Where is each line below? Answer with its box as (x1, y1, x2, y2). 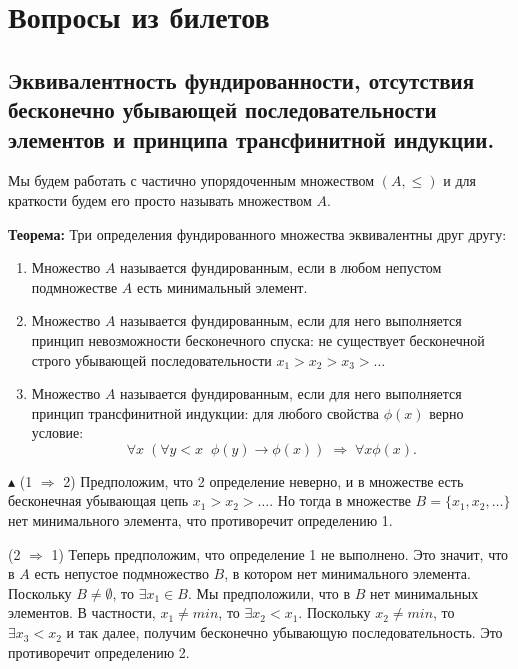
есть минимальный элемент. (136, 276, 308, 297)
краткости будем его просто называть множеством (8, 189, 312, 210)
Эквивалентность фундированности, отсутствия (8, 64, 475, 95)
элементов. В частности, (8, 602, 156, 623)
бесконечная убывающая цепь (8, 490, 189, 511)
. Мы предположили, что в (187, 582, 351, 603)
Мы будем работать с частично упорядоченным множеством (8, 170, 375, 191)
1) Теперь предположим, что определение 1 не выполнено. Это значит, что (51, 543, 509, 564)
